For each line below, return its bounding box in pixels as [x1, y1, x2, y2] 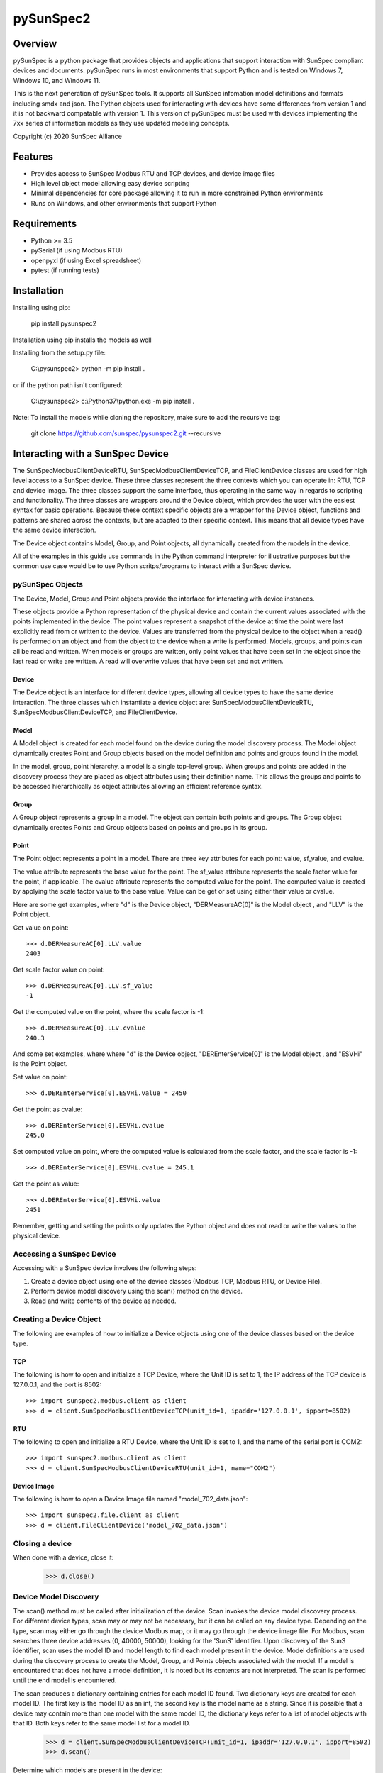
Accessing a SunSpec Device [13, 1249, 116, 1259]
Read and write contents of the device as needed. [30, 1296, 177, 1305]
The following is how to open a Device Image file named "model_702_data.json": [13, 1495, 248, 1504]
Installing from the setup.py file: [13, 348, 106, 357]
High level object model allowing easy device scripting [30, 179, 190, 188]
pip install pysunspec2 [30, 319, 97, 328]
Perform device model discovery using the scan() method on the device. [30, 1287, 243, 1296]
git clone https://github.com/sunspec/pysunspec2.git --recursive [30, 429, 221, 438]
